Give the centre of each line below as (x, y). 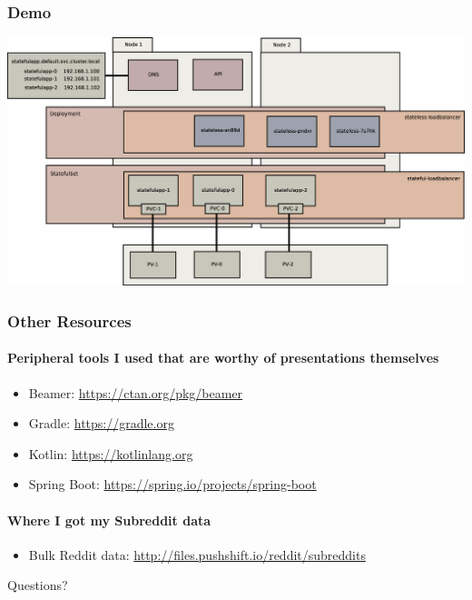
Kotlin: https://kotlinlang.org (111, 453)
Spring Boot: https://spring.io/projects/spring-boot (172, 484)
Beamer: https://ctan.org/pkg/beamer (136, 392)
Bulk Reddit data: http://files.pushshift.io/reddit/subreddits (197, 554)
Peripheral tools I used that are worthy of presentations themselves (223, 358)
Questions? (38, 585)
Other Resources (69, 320)
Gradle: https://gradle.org (101, 423)
